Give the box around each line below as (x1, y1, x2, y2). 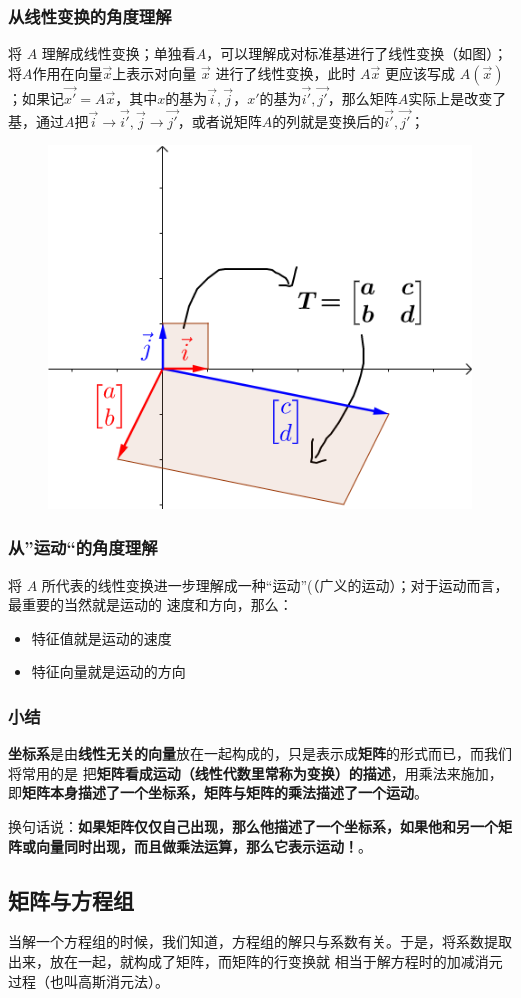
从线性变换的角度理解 (8, 3, 172, 28)
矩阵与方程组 (8, 884, 134, 915)
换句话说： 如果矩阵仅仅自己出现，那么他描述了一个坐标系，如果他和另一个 (8, 816, 498, 837)
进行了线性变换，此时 (215, 62, 356, 83)
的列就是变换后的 (272, 110, 385, 131)
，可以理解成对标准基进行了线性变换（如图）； (206, 43, 508, 64)
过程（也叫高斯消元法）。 (8, 970, 169, 991)
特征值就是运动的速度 (31, 627, 172, 648)
